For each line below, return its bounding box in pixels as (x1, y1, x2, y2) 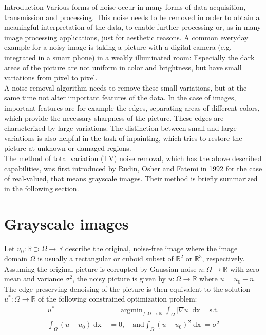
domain (4, 253, 28, 263)
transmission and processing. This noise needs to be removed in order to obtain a (4, 11, 260, 22)
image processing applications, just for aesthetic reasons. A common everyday (4, 31, 249, 42)
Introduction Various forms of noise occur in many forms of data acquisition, (4, 2, 246, 12)
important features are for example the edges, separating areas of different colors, (4, 102, 260, 113)
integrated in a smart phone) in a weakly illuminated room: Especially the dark (4, 51, 255, 62)
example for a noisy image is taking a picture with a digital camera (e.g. (4, 42, 232, 52)
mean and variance (4, 273, 63, 284)
